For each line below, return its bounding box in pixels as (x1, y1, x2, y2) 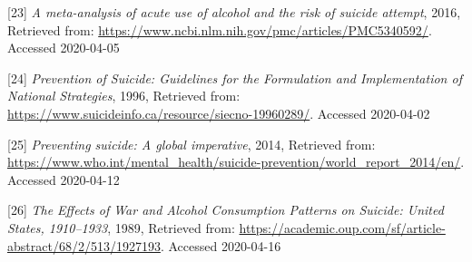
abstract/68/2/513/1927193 (7, 236, 161, 255)
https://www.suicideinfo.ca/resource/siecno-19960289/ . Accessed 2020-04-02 (7, 103, 430, 122)
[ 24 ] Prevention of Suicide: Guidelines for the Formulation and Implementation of (7, 68, 462, 87)
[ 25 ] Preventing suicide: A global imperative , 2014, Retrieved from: (7, 134, 376, 153)
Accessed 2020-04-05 (7, 38, 120, 57)
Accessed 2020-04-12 (7, 170, 120, 189)
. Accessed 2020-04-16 (160, 236, 281, 255)
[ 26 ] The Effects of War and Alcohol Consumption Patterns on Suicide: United (7, 200, 444, 219)
